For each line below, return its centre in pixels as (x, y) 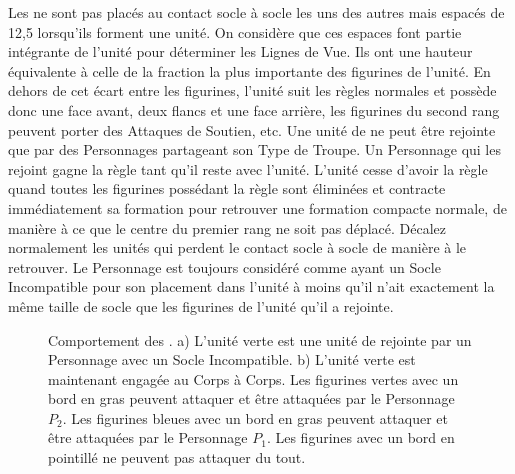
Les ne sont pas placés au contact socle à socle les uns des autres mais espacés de (256, 12)
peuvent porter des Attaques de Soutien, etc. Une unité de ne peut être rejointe (252, 129)
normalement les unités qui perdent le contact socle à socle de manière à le (237, 247)
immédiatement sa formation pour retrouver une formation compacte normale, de (257, 207)
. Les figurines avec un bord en (360, 437)
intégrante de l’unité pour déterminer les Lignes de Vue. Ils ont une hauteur (240, 51)
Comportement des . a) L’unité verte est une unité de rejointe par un (260, 339)
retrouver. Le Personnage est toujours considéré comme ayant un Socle (224, 266)
